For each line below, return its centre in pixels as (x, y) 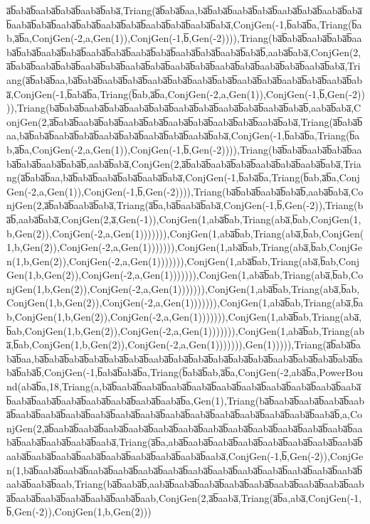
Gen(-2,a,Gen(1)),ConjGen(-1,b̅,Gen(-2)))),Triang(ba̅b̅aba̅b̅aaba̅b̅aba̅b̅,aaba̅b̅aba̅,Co (185, 191)
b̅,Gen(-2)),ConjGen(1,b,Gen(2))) (79, 512)
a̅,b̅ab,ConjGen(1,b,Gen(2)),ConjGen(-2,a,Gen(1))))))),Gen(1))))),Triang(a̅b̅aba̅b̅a (184, 344)
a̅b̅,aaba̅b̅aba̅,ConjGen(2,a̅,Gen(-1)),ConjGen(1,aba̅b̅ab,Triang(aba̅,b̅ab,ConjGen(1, (184, 219)
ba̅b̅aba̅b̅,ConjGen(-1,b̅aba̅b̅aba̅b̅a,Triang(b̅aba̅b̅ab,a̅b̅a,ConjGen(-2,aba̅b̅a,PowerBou (185, 372)
